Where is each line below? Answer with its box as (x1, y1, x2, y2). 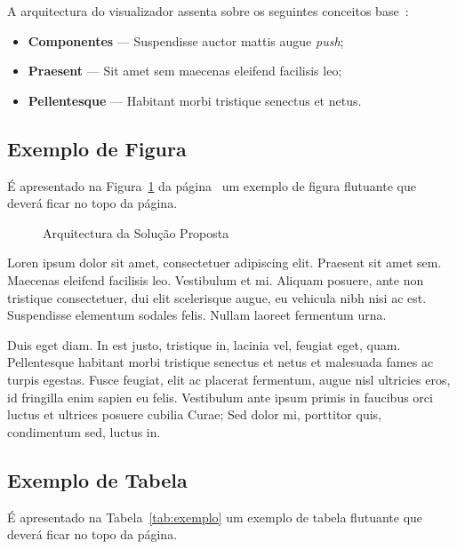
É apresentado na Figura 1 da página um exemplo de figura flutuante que (7, 176, 416, 195)
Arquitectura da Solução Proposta (43, 223, 229, 242)
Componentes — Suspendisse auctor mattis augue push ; (28, 31, 344, 50)
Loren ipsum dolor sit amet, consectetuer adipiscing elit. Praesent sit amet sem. (7, 253, 442, 272)
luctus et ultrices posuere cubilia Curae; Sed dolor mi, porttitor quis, (7, 405, 381, 424)
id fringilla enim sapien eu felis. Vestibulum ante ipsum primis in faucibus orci (7, 387, 433, 406)
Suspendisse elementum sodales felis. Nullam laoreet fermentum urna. (7, 306, 387, 324)
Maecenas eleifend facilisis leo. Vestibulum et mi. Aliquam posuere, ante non (7, 270, 424, 289)
